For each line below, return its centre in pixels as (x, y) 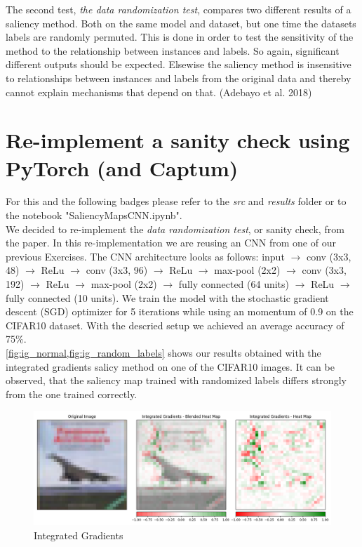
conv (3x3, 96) (117, 270)
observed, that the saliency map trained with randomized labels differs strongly (176, 380)
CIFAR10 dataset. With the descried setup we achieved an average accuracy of (175, 325)
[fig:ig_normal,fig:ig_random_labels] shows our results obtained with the (163, 352)
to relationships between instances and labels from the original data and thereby (179, 78)
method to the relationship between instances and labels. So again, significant (173, 50)
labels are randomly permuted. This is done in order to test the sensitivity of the (180, 37)
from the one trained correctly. (72, 394)
